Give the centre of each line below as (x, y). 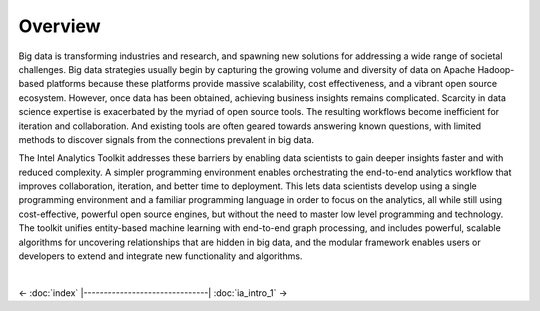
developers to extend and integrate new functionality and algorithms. (160, 256)
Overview (59, 26)
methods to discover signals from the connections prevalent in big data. (166, 139)
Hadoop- (496, 69)
